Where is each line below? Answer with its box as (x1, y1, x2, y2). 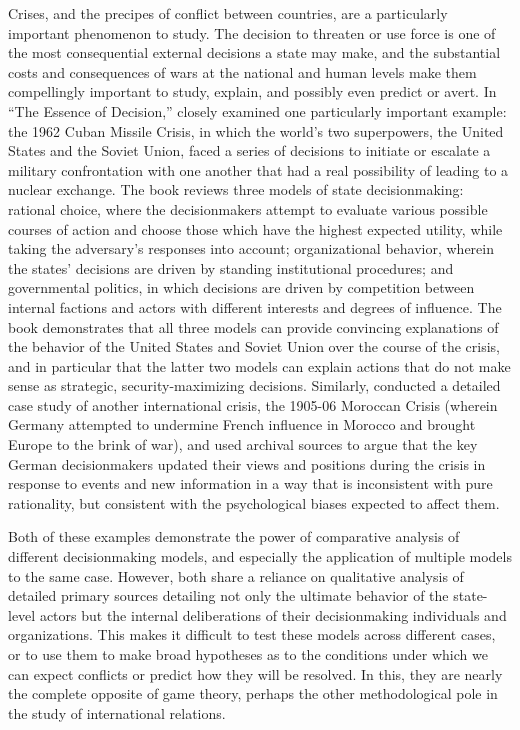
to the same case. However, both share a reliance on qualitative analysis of (8, 565, 464, 586)
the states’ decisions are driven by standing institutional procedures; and (8, 257, 454, 278)
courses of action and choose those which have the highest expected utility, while (8, 218, 503, 239)
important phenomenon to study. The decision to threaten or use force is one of (8, 22, 496, 43)
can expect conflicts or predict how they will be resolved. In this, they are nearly (8, 663, 503, 684)
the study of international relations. (8, 702, 226, 723)
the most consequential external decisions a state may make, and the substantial (8, 42, 501, 63)
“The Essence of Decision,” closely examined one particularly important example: (8, 100, 507, 121)
